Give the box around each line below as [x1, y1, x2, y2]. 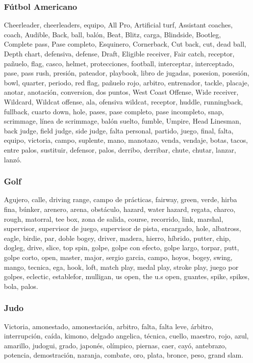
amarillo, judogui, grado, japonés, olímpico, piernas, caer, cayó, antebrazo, [4, 340, 227, 350]
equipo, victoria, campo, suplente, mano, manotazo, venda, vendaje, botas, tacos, [4, 135, 248, 145]
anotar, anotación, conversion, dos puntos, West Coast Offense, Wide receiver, [4, 87, 239, 97]
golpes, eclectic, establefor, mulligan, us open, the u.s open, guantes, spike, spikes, [4, 271, 250, 282]
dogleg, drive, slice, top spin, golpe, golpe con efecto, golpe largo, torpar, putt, [4, 242, 239, 253]
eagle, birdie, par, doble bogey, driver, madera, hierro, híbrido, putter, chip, [4, 233, 231, 243]
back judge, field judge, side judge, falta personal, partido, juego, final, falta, [4, 125, 234, 135]
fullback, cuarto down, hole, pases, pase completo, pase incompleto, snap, [4, 106, 224, 116]
